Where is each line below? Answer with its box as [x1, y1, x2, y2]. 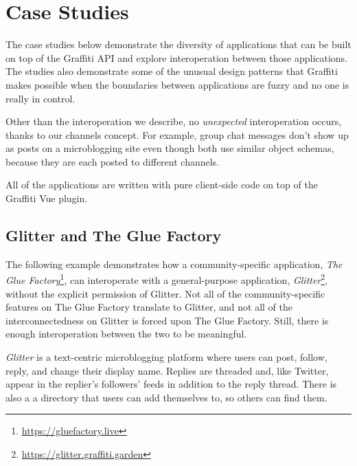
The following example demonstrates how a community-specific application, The [5, 256, 343, 271]
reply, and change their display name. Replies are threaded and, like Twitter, [5, 363, 329, 377]
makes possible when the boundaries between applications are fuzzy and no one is [5, 77, 349, 91]
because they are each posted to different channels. [5, 154, 219, 168]
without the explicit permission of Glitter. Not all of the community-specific [5, 286, 325, 300]
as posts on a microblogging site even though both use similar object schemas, [5, 141, 334, 155]
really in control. [5, 91, 76, 105]
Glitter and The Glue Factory [5, 225, 222, 246]
